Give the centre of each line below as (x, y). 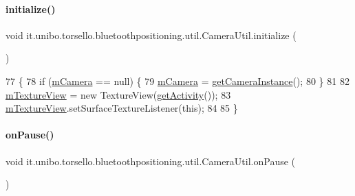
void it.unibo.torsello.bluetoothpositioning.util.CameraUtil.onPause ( (151, 161)
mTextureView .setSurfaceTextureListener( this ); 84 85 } (122, 108)
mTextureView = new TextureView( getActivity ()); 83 (118, 94)
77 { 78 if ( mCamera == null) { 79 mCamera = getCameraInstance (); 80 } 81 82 (177, 81)
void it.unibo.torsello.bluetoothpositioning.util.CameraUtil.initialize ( (151, 35)
